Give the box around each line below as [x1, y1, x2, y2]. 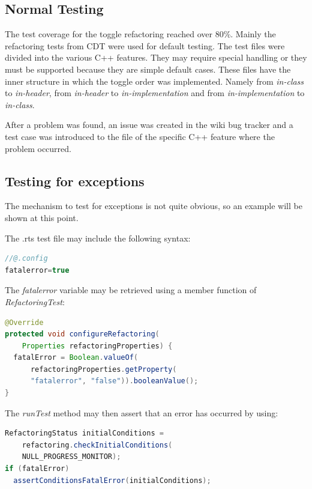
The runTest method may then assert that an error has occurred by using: [5, 406, 278, 419]
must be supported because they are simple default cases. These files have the [5, 62, 291, 75]
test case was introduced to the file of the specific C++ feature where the [5, 130, 275, 142]
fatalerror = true [5, 266, 70, 275]
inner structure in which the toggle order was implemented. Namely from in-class [5, 74, 304, 87]
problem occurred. [5, 142, 71, 154]
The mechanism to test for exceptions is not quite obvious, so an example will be [5, 199, 302, 212]
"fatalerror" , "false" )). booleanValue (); [30, 377, 199, 386]
